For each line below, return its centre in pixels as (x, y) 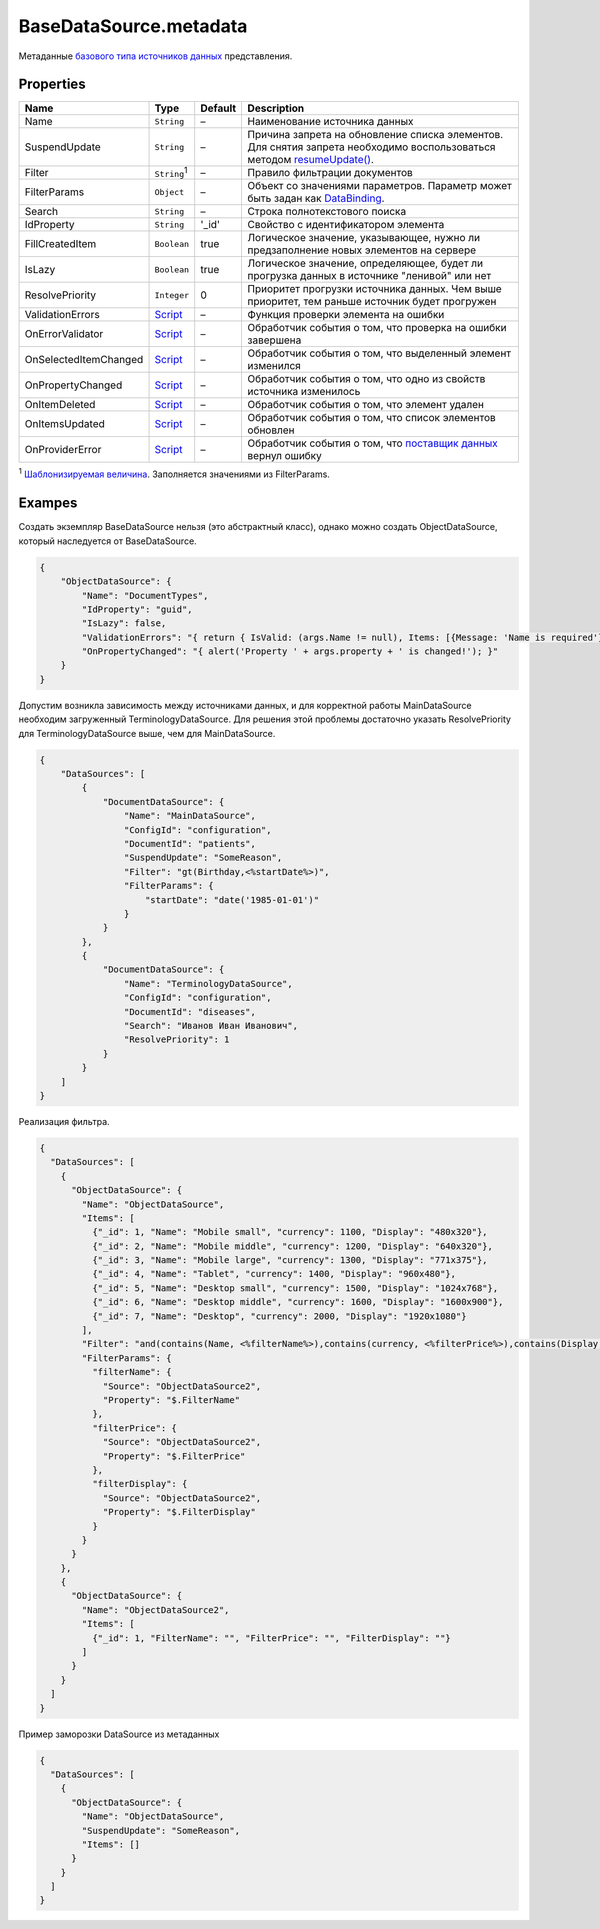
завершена (274, 340)
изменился (274, 366)
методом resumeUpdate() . (311, 160)
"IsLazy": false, (124, 623)
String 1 (171, 172)
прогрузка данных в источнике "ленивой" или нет (369, 276)
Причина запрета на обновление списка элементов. (375, 135)
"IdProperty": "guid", (137, 609)
